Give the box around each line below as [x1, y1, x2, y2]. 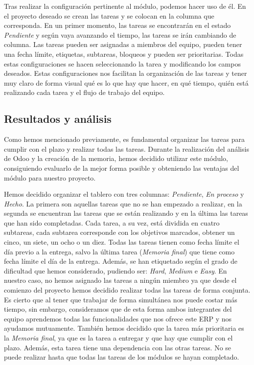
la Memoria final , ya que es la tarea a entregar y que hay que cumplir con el [4, 333, 233, 343]
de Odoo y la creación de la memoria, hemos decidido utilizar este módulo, [4, 153, 228, 163]
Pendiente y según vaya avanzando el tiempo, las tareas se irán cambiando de [4, 29, 236, 40]
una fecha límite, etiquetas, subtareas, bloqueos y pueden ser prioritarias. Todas [4, 48, 244, 59]
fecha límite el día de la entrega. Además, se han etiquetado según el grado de [4, 256, 238, 266]
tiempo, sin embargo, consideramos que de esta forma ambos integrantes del [4, 304, 232, 314]
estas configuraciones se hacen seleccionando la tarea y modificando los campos [4, 58, 241, 68]
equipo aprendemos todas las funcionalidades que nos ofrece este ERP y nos [4, 313, 232, 323]
